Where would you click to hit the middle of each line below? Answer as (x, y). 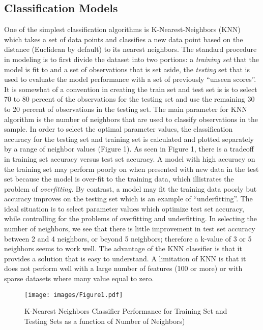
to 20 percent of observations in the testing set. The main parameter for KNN (126, 109)
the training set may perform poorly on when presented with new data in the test (131, 169)
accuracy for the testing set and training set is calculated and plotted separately (129, 139)
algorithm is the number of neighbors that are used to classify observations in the (131, 119)
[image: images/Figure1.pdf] (74, 295)
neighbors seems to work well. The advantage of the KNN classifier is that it (123, 248)
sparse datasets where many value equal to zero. (79, 278)
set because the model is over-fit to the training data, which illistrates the (119, 179)
